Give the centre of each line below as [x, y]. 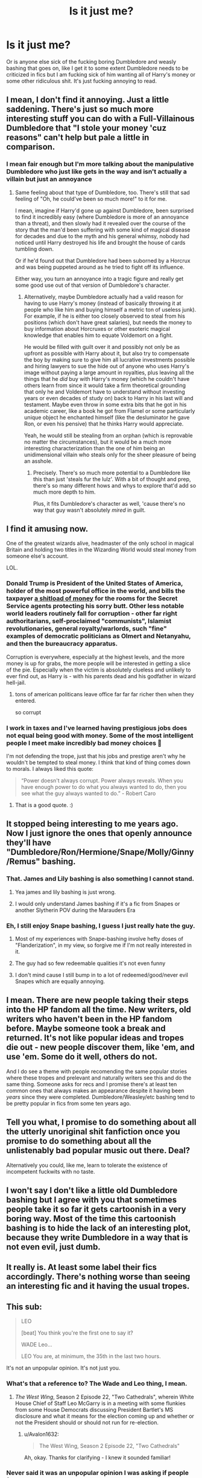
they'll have [29, 843]
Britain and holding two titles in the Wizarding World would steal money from [101, 550]
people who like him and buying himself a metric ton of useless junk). [110, 309]
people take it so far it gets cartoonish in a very [96, 1209]
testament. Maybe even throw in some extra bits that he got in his [105, 404]
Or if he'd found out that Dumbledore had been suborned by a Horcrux [103, 260]
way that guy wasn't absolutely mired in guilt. [89, 510]
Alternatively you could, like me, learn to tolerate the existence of [87, 1165]
